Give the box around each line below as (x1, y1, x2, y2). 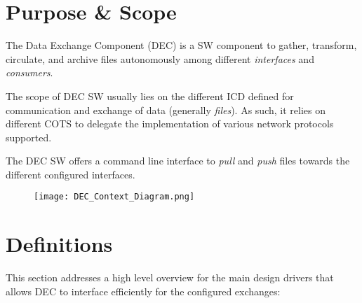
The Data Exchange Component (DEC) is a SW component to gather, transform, (6, 38, 357, 52)
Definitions (6, 230, 113, 258)
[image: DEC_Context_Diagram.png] (34, 192, 195, 202)
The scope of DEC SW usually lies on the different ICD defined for (6, 88, 294, 103)
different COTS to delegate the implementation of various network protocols (6, 116, 334, 131)
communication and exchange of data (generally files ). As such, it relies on (6, 102, 326, 117)
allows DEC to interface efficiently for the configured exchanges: (6, 283, 281, 298)
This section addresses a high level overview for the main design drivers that (6, 270, 334, 285)
